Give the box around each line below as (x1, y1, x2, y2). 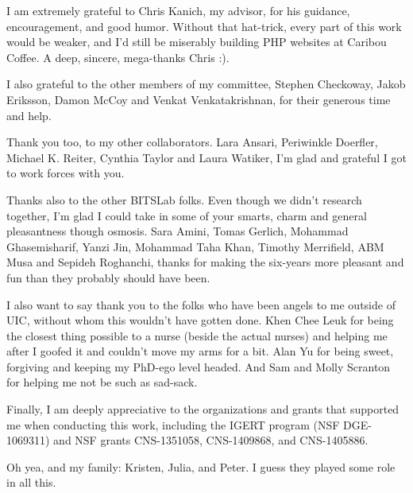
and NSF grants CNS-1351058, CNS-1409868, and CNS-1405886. (53, 432, 369, 448)
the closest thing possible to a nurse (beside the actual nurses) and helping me (6, 327, 388, 344)
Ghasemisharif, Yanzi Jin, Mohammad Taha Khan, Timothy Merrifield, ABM (6, 238, 384, 254)
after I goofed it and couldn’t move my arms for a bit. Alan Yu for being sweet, (6, 343, 394, 359)
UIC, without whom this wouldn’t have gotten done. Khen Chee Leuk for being (6, 312, 394, 328)
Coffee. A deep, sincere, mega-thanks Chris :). (6, 49, 230, 65)
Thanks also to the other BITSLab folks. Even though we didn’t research (6, 191, 362, 208)
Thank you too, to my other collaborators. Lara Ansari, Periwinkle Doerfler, (6, 134, 378, 150)
